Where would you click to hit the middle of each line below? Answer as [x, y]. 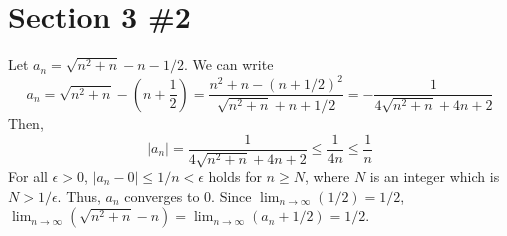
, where [327, 175]
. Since [231, 195]
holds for [235, 175]
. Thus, [79, 195]
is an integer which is [434, 175]
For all [28, 175]
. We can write [228, 64]
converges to [162, 195]
